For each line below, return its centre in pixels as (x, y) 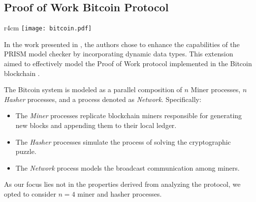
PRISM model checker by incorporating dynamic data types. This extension (119, 54)
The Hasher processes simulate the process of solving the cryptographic (123, 141)
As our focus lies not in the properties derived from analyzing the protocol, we (122, 184)
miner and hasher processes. (120, 193)
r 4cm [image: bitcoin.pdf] (48, 28)
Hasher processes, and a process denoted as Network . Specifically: (103, 99)
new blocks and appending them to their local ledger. (96, 125)
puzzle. (26, 151)
